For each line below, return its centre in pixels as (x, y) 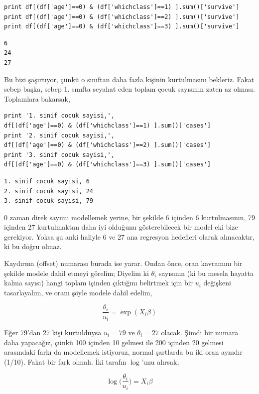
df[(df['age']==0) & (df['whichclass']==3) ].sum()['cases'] (108, 165)
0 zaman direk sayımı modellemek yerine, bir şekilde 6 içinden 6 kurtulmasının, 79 (129, 217)
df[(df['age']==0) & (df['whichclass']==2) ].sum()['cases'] (108, 145)
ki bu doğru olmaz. (33, 246)
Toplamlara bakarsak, (37, 98)
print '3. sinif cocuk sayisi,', (59, 155)
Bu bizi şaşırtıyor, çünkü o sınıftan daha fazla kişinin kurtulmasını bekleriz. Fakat (129, 79)
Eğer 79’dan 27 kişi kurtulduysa (53, 332)
